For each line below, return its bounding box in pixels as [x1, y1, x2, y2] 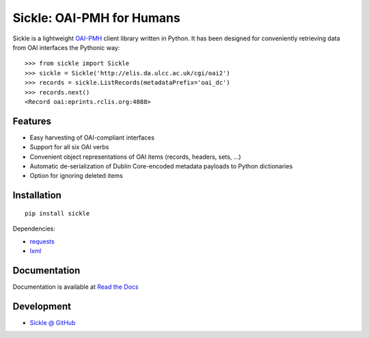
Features [12, 115, 51, 127]
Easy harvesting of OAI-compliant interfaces [29, 133, 155, 142]
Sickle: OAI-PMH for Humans [12, 10, 180, 25]
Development [12, 300, 72, 312]
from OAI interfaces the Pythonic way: [12, 43, 120, 51]
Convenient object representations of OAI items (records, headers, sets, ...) [29, 153, 242, 161]
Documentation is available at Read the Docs [12, 283, 139, 291]
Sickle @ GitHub [29, 318, 76, 326]
